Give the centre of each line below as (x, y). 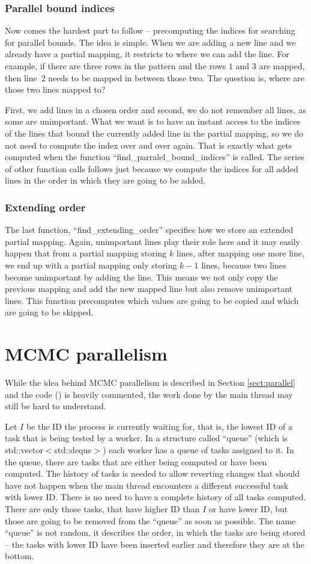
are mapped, (282, 66)
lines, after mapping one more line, (240, 253)
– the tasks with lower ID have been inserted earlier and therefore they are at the (155, 544)
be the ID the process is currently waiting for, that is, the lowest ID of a (159, 426)
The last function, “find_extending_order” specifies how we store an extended (149, 230)
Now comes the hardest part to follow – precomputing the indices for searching (150, 30)
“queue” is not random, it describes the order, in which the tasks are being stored (155, 532)
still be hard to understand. (56, 406)
